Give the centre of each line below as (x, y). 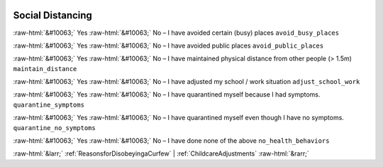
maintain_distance (45, 69)
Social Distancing (52, 15)
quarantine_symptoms (49, 104)
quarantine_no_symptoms (54, 128)
